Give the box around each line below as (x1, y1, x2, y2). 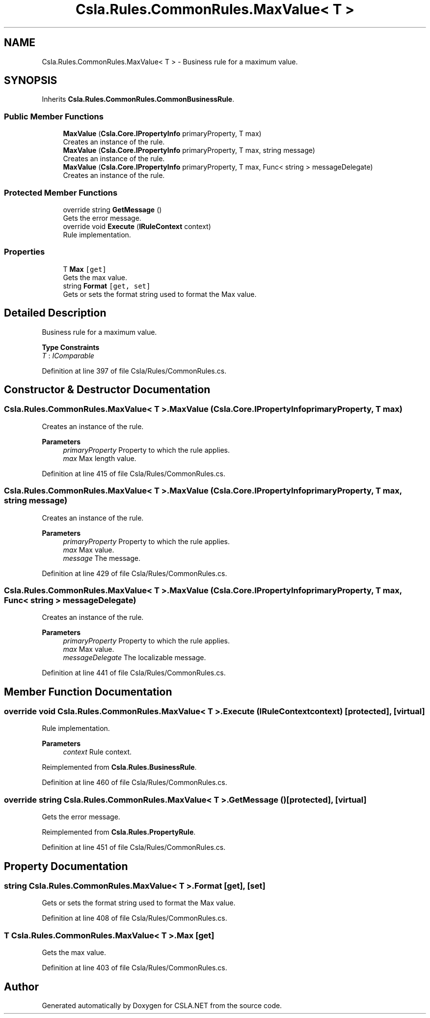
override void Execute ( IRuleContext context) (63, 222, 211, 231)
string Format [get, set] (63, 281, 151, 290)
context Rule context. (63, 748, 132, 756)
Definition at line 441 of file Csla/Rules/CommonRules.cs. (42, 669, 226, 677)
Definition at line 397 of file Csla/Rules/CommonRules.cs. (42, 366, 227, 375)
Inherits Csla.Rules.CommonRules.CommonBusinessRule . (42, 95, 235, 104)
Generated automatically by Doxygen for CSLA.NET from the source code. (42, 1001, 282, 1010)
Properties (4, 247, 45, 257)
